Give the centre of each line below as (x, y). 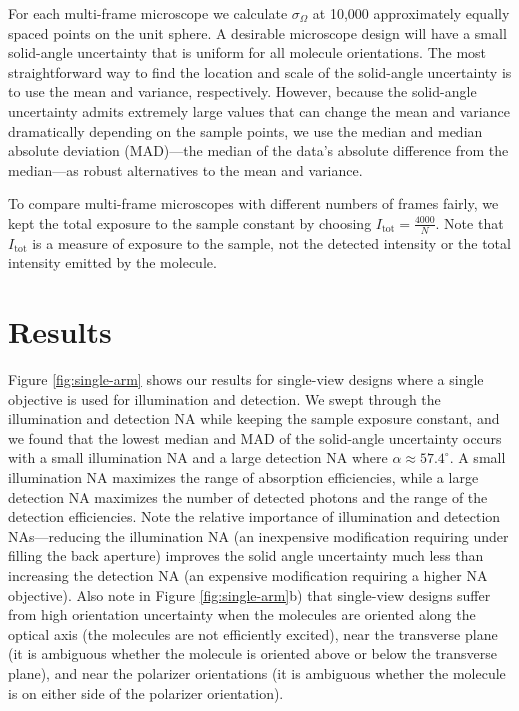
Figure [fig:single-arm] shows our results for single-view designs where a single (246, 379)
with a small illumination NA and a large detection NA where (198, 457)
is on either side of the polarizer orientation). (146, 692)
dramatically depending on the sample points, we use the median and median (245, 130)
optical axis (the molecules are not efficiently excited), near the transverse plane (253, 633)
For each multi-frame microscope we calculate (148, 13)
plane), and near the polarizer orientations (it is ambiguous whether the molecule (257, 672)
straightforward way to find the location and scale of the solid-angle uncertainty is (260, 71)
